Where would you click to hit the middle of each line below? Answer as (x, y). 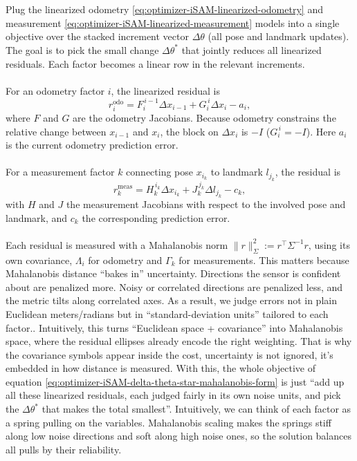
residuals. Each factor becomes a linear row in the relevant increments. (155, 63)
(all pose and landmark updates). (278, 36)
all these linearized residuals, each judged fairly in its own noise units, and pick (173, 395)
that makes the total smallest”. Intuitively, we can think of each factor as (196, 409)
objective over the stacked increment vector (97, 36)
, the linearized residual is (165, 90)
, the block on (189, 131)
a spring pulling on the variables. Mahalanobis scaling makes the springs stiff (168, 422)
